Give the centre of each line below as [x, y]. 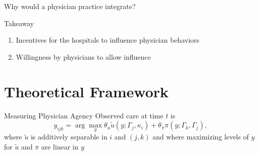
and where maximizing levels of [201, 137]
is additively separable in [69, 137]
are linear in [60, 146]
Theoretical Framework [87, 91]
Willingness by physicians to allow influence [83, 56]
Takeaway [19, 23]
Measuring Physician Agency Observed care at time [84, 115]
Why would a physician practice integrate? [70, 6]
